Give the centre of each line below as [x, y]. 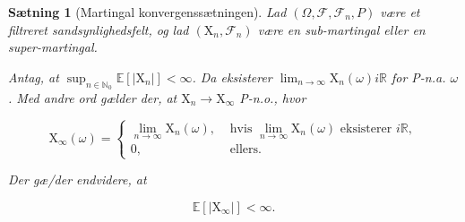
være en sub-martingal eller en [341, 29]
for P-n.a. [418, 77]
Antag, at [34, 77]
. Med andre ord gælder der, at [93, 97]
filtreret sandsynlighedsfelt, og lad [99, 29]
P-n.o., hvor [273, 97]
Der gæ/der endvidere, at [77, 179]
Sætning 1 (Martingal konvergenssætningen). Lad [147, 12]
